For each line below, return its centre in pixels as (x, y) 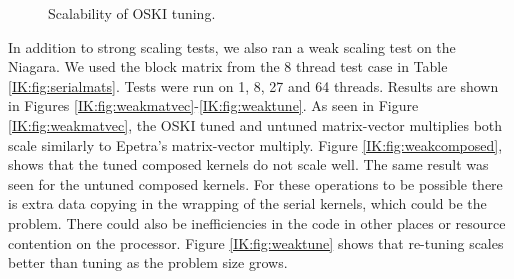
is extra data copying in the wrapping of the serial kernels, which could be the (247, 203)
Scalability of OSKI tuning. (132, 13)
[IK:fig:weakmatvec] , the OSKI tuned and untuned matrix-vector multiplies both (255, 124)
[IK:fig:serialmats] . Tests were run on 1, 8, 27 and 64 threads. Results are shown (253, 85)
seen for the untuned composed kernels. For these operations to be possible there (255, 183)
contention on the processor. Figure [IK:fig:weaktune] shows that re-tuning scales (256, 242)
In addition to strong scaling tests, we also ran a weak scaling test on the (232, 46)
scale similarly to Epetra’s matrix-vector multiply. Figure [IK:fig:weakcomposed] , (255, 144)
